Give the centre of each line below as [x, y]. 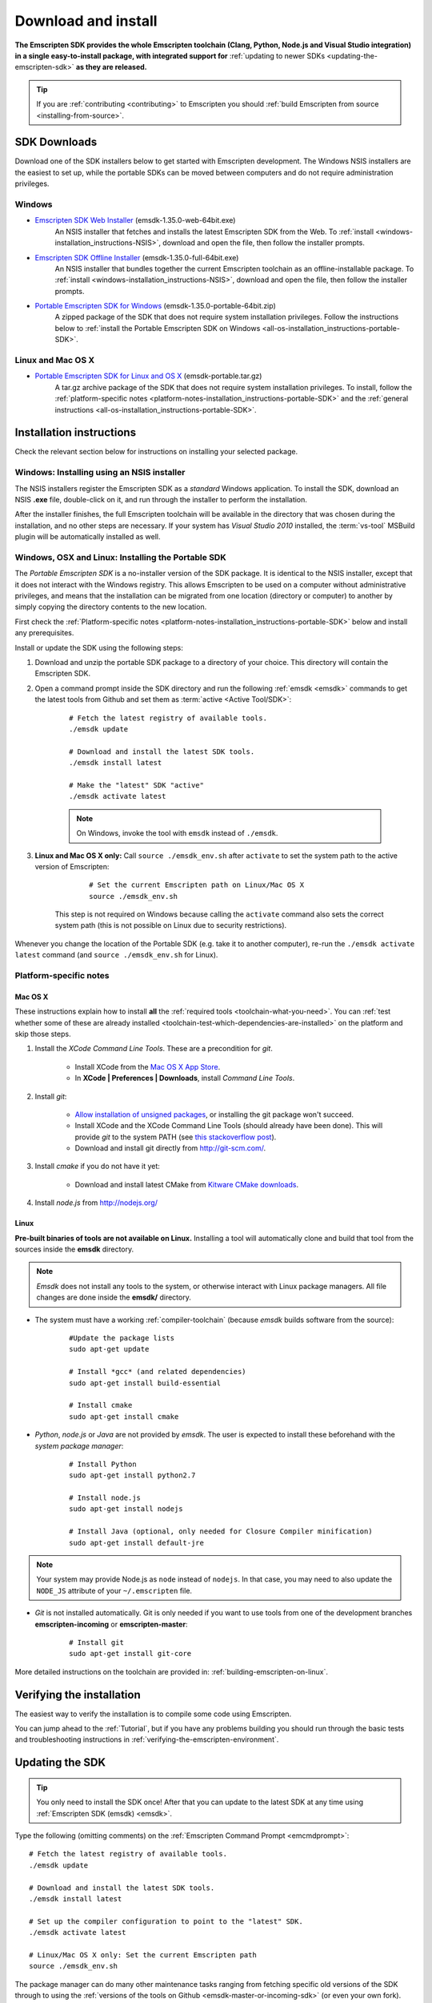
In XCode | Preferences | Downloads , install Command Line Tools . [185, 1078]
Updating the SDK [60, 1763]
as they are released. [111, 67]
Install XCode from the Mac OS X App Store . [148, 1066]
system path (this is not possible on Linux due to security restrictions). [171, 925]
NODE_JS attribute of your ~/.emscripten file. [114, 1590]
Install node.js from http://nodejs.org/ [96, 1203]
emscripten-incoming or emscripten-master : [111, 1624]
